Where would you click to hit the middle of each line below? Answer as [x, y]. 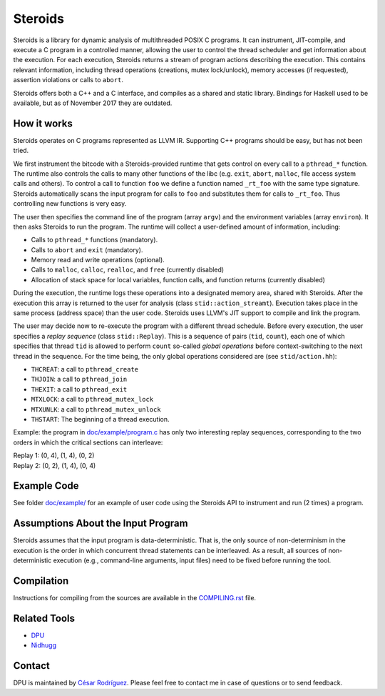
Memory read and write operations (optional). [98, 260]
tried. [21, 151]
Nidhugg [44, 645]
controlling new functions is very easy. [70, 204]
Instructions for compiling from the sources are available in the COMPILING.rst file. [135, 598]
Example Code [46, 486]
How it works [43, 123]
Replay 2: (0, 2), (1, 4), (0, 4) [55, 465]
